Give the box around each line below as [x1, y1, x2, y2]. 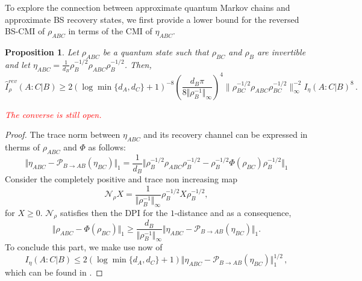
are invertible [257, 45, 306, 58]
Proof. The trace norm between [5, 128, 120, 141]
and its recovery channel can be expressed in [143, 128, 308, 141]
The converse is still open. [5, 108, 102, 120]
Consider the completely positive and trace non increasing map [5, 173, 238, 185]
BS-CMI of [5, 25, 45, 37]
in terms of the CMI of [68, 25, 152, 37]
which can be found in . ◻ [5, 266, 103, 279]
